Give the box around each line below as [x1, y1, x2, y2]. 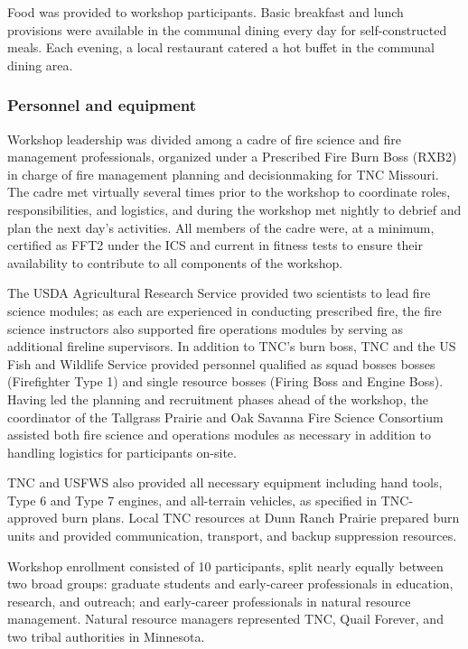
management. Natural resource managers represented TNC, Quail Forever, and [7, 609, 444, 628]
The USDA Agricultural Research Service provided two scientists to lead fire [7, 283, 431, 302]
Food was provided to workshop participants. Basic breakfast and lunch [7, 3, 404, 21]
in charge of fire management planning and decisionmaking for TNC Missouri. [7, 164, 439, 183]
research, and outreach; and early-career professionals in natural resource [7, 591, 411, 610]
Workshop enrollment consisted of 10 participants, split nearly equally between [7, 556, 444, 575]
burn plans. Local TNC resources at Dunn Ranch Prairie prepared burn [61, 508, 460, 527]
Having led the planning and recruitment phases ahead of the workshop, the [7, 389, 428, 408]
